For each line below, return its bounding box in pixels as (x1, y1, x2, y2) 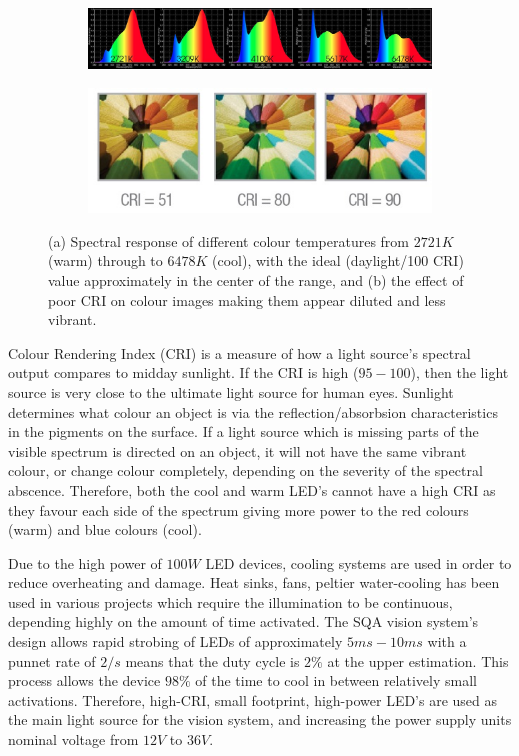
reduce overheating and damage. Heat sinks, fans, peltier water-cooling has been (8, 572, 500, 593)
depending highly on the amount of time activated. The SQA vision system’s (8, 611, 479, 632)
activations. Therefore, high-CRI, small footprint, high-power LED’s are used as (8, 689, 498, 710)
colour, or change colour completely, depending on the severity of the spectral (8, 460, 483, 481)
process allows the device (8, 670, 161, 691)
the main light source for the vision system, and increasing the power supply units (8, 709, 512, 730)
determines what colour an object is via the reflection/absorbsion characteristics (8, 401, 498, 422)
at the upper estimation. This (327, 650, 509, 671)
